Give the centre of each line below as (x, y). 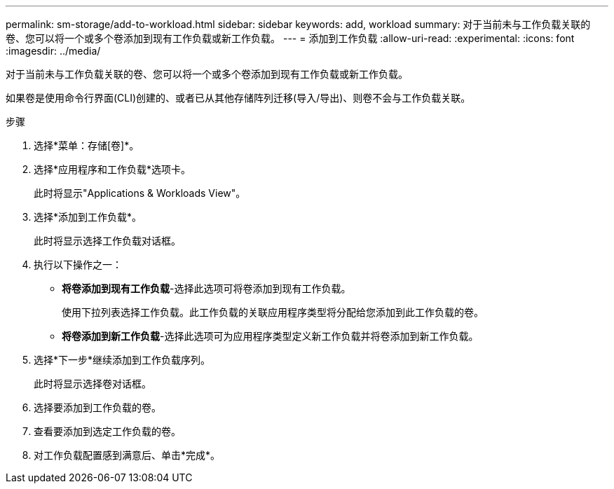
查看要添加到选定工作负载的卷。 (107, 431)
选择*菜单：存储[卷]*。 (87, 145)
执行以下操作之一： (78, 264)
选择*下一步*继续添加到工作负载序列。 (122, 360)
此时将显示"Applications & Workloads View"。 (140, 193)
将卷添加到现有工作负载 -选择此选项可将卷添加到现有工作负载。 (206, 288)
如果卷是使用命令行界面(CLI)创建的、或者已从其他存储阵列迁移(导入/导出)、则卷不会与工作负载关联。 (238, 98)
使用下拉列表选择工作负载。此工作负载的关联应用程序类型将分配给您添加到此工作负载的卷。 (273, 312)
